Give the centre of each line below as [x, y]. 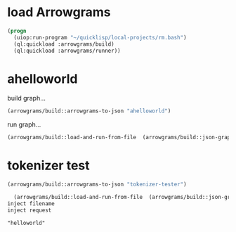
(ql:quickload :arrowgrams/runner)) [67, 51]
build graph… [26, 98]
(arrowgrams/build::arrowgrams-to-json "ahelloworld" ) [89, 111]
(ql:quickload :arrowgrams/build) [64, 44]
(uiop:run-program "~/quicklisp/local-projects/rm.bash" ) [100, 37]
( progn [17, 31]
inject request [29, 210]
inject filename [31, 204]
